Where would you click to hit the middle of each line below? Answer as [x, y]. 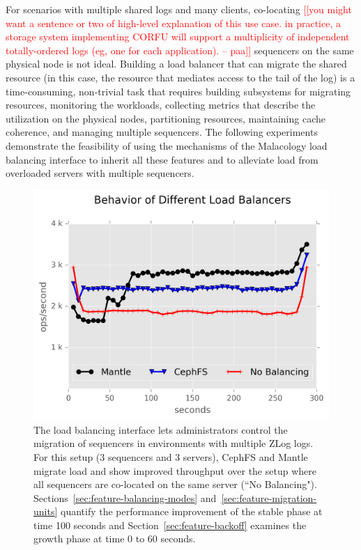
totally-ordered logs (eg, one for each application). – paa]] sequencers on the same [180, 50]
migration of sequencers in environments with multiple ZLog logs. [174, 443]
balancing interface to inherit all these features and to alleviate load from [162, 159]
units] [46, 511]
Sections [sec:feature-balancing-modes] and [125, 497]
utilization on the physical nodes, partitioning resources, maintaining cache [166, 118]
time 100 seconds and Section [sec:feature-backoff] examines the [170, 525]
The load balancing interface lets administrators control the [161, 429]
